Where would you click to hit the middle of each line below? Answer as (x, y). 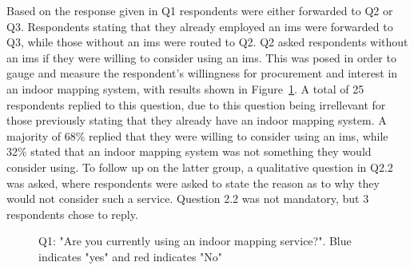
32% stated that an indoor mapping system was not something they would (189, 151)
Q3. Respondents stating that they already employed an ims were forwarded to (200, 26)
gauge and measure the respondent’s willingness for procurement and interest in (202, 73)
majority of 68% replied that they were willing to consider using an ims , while (197, 135)
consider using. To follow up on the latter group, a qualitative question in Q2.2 (200, 167)
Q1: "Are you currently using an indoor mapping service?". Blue (195, 241)
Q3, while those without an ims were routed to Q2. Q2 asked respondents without (207, 42)
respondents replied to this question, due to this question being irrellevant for (196, 104)
